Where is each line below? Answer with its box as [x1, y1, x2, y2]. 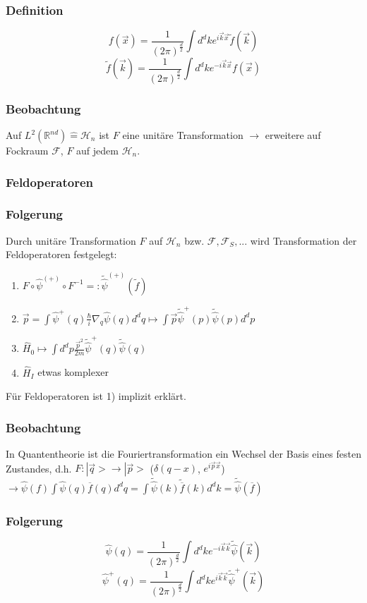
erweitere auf [265, 128, 321, 142]
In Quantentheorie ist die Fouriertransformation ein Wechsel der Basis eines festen [6, 446, 361, 461]
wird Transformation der [250, 233, 357, 248]
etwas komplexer [37, 365, 109, 379]
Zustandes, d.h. [6, 461, 72, 475]
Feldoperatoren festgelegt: [6, 247, 117, 262]
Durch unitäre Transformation [6, 233, 136, 248]
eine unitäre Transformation [122, 128, 243, 142]
